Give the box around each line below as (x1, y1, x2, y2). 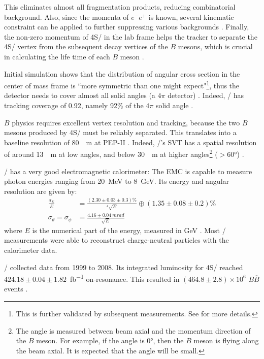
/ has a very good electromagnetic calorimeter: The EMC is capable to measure (4, 166, 252, 176)
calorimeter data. (4, 244, 57, 255)
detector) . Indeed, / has (168, 90, 244, 101)
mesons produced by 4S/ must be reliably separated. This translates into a (4, 127, 237, 138)
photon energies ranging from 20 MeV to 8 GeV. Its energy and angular (4, 176, 229, 186)
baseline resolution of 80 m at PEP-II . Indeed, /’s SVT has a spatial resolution (4, 137, 257, 147)
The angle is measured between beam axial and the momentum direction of (16, 325, 251, 336)
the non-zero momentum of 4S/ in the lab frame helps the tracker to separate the (4, 31, 257, 42)
